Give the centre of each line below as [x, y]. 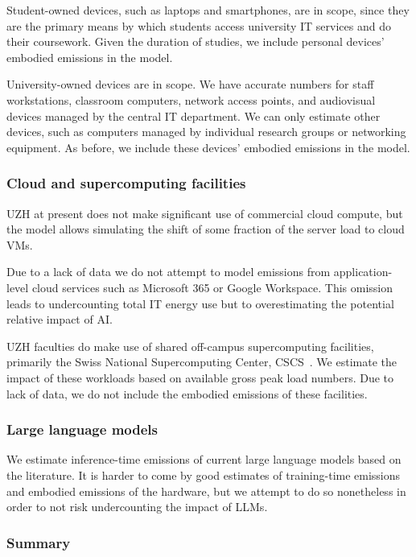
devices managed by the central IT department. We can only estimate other [194, 116]
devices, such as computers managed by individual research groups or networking [206, 132]
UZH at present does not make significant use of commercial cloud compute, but [205, 213]
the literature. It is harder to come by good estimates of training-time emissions [204, 474]
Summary [39, 542]
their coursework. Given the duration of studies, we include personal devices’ [196, 41]
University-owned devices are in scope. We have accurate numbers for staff [190, 84]
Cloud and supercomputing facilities [126, 183]
